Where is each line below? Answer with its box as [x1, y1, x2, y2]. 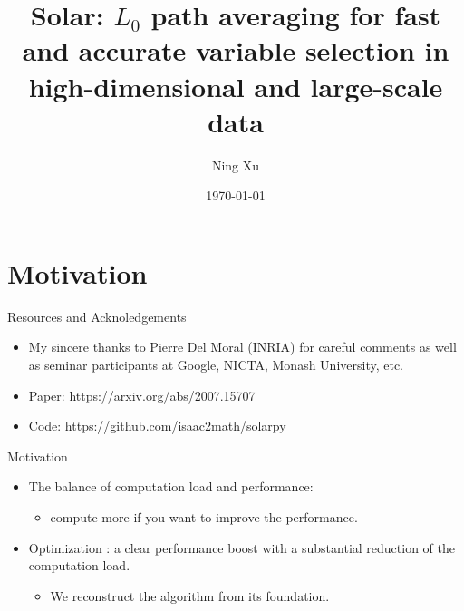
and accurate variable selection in [22, 32, 449, 69]
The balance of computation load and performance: [28, 477, 314, 496]
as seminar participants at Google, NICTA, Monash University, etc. [28, 355, 404, 373]
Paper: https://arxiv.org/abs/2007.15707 [28, 385, 256, 404]
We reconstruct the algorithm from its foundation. [50, 586, 330, 605]
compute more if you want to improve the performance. [50, 507, 358, 526]
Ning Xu [211, 155, 260, 174]
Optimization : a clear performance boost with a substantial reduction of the [28, 538, 455, 557]
